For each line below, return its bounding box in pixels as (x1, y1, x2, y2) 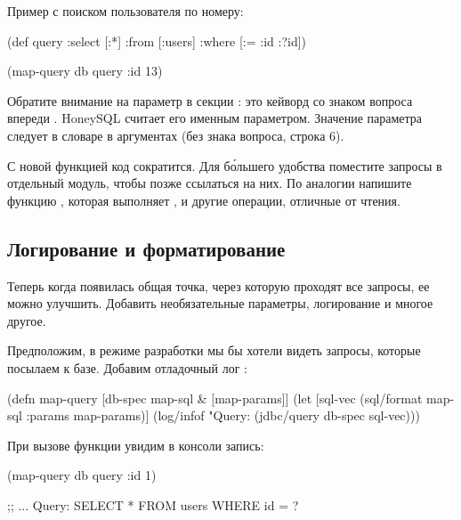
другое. (7, 311, 46, 329)
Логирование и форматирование (7, 234, 286, 262)
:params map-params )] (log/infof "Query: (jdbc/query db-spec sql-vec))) (26, 406, 420, 425)
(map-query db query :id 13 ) (7, 61, 163, 80)
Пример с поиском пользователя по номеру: (7, 2, 244, 20)
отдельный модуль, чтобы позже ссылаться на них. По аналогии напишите (7, 174, 412, 192)
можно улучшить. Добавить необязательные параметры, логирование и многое (7, 294, 433, 313)
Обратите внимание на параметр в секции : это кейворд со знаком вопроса (7, 91, 413, 110)
